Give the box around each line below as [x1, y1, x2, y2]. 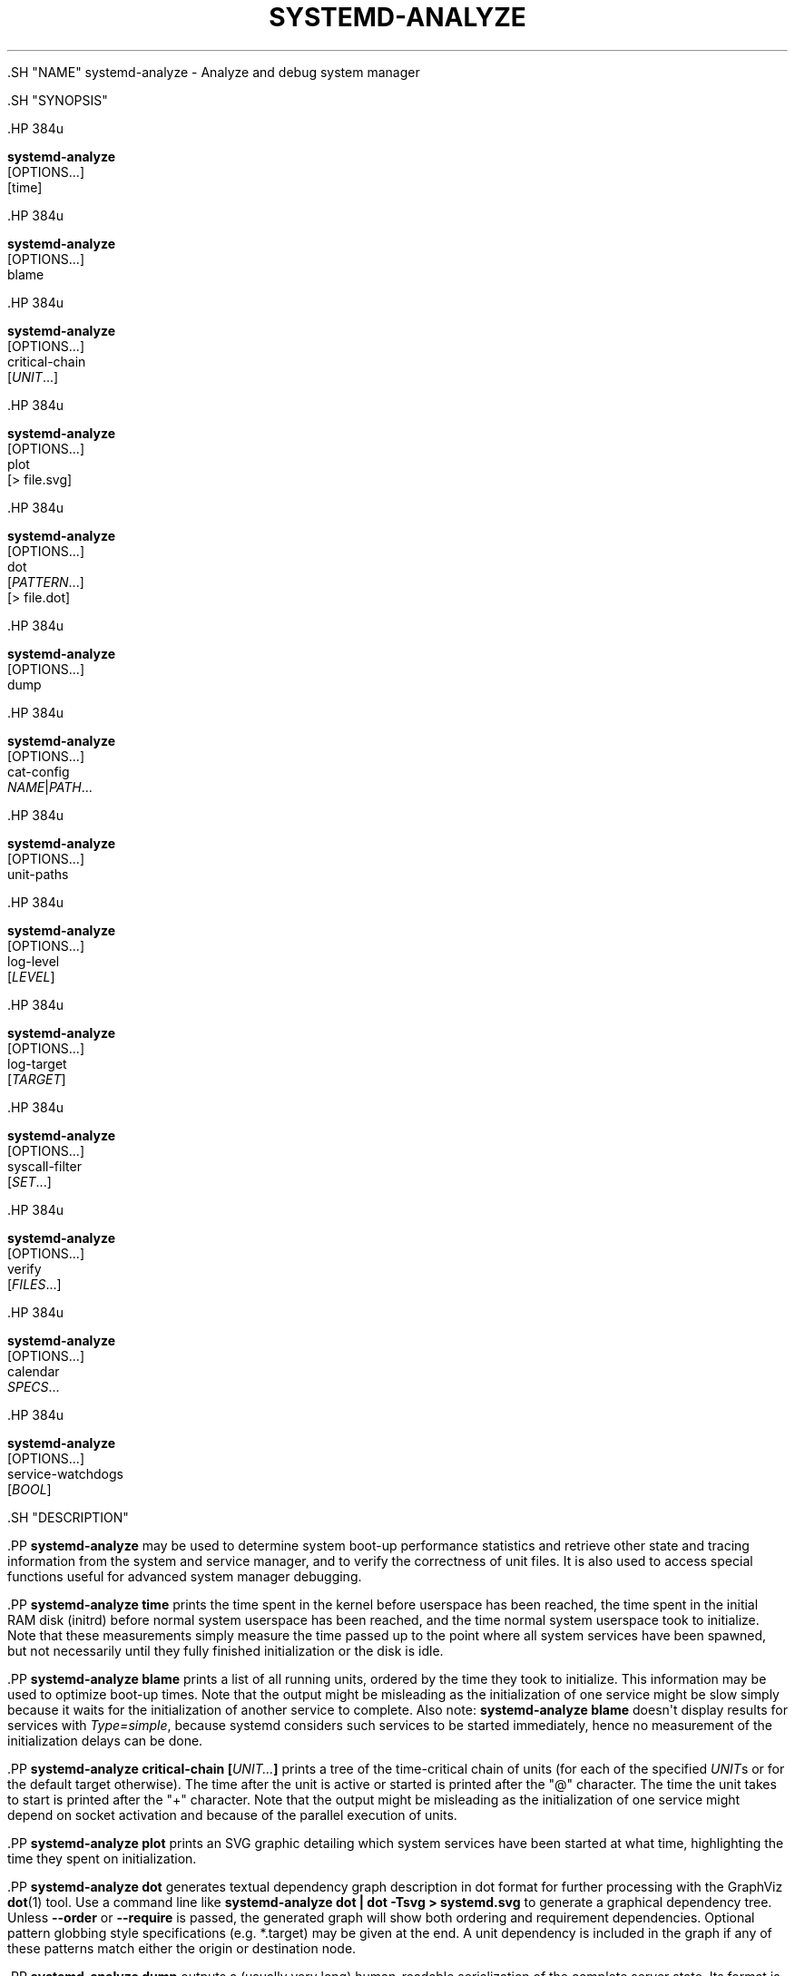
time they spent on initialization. [7, 1850, 197, 1866]
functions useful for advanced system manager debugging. [7, 1568, 362, 1584]
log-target [7, 1055, 67, 1071]
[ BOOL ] [7, 1481, 52, 1497]
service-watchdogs [7, 1465, 123, 1482]
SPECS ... [7, 1378, 60, 1394]
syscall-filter [7, 1158, 82, 1174]
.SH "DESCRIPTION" [7, 1509, 129, 1525]
